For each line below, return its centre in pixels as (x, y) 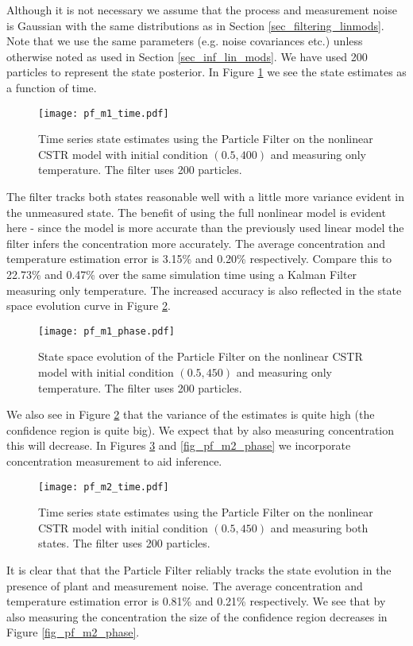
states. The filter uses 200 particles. (124, 543)
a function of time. (52, 87)
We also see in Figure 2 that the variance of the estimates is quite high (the (191, 414)
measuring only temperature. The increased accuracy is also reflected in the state (204, 290)
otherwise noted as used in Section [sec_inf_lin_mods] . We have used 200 (187, 56)
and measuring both (319, 527)
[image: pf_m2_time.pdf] (104, 487)
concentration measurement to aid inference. (114, 460)
